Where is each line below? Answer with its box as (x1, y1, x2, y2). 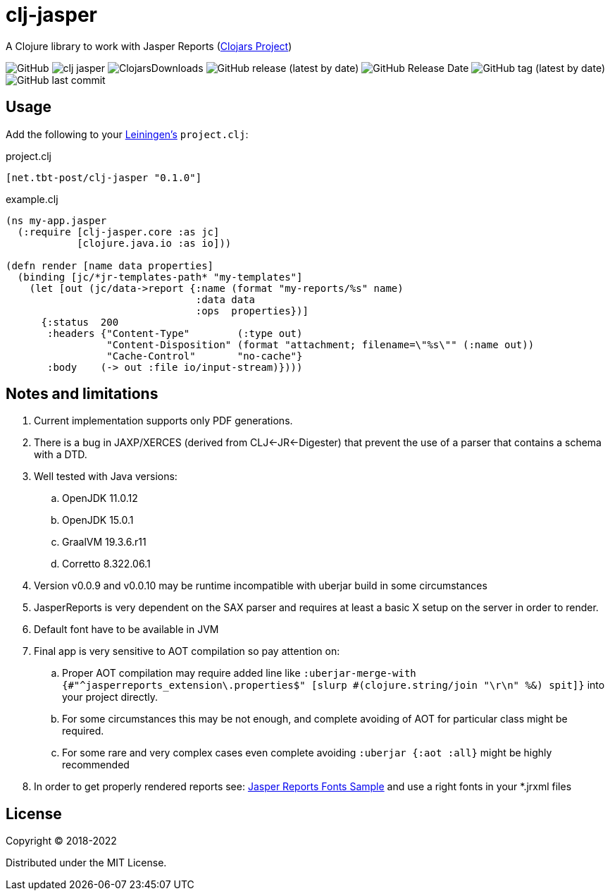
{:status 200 (41, 316, 119, 328)
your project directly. (62, 691, 158, 704)
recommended (62, 759, 130, 771)
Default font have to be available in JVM (34, 623, 219, 636)
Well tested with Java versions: (34, 470, 178, 483)
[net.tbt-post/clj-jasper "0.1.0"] (6, 171, 202, 183)
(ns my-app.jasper (6, 214, 107, 226)
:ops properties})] (195, 305, 309, 317)
